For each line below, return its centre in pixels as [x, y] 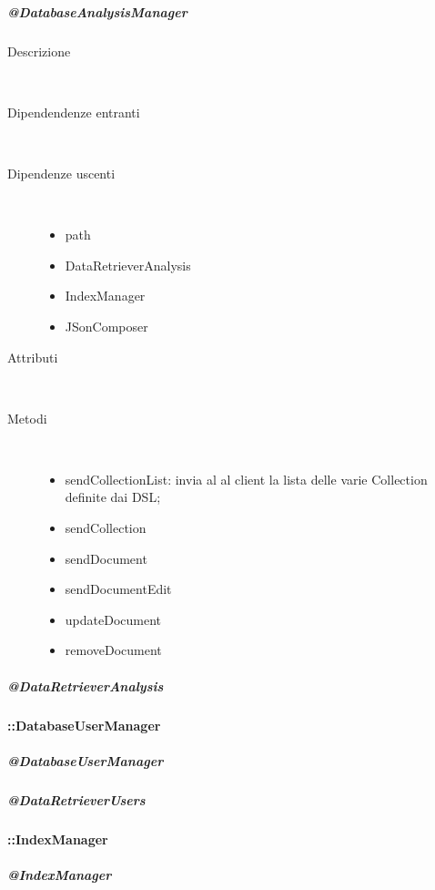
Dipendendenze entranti [74, 112]
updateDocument [113, 619]
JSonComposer [106, 326]
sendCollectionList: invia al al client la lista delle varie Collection [246, 479]
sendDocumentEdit [118, 589]
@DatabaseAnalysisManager [97, 11]
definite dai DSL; [113, 497]
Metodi [27, 418]
